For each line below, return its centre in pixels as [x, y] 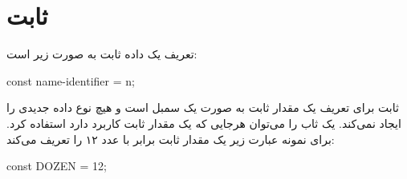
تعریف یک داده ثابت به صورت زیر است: [102, 54]
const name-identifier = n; [71, 80]
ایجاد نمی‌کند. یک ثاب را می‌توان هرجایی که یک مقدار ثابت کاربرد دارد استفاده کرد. [204, 123]
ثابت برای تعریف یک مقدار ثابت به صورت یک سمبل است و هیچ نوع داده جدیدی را [203, 107]
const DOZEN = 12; [57, 166]
